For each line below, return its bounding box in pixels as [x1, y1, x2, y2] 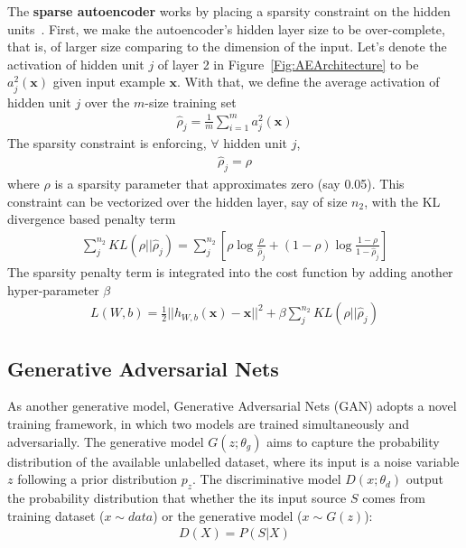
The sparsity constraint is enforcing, [7, 134, 207, 153]
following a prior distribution [17, 469, 177, 488]
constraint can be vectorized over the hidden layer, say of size [7, 191, 348, 210]
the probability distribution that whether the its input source [7, 488, 347, 506]
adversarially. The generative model [7, 432, 204, 450]
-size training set [144, 92, 237, 111]
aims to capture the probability [266, 432, 440, 450]
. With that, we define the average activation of [176, 72, 440, 91]
